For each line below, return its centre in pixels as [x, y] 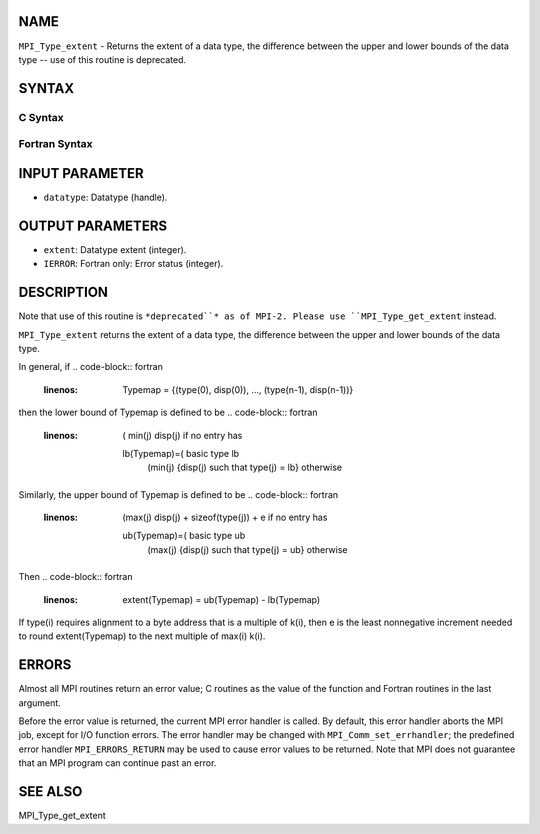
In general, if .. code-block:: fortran [91, 367]
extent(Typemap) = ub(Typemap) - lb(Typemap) [221, 599]
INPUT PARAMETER [81, 173]
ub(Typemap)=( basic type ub [184, 536]
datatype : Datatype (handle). [105, 197]
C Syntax [41, 117]
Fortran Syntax [55, 144]
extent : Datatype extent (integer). [115, 249]
